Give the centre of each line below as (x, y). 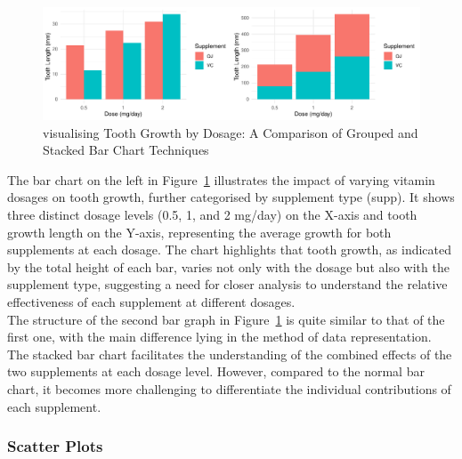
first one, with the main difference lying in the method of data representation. (219, 337)
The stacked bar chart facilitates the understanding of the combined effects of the (230, 354)
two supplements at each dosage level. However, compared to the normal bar (216, 371)
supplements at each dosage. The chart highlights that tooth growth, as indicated (230, 250)
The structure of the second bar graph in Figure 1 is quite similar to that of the (226, 319)
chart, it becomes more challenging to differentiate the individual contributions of (229, 389)
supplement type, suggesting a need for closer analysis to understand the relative (227, 284)
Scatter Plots (55, 446)
